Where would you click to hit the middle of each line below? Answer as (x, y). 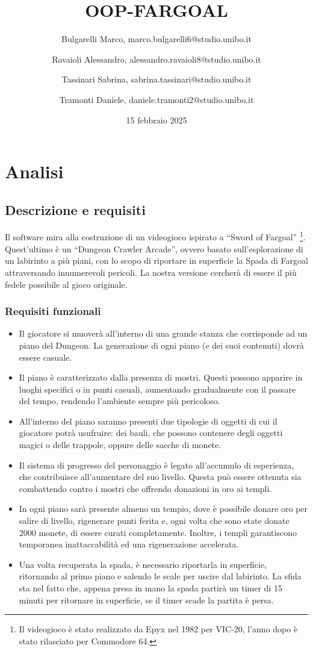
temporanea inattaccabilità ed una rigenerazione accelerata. (129, 544)
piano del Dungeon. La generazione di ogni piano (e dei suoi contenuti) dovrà (161, 345)
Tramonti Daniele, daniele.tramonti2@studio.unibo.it (156, 99)
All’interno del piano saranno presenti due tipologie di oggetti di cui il (148, 421)
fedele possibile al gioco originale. (66, 284)
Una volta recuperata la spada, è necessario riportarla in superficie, (143, 564)
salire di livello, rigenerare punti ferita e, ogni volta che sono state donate (154, 521)
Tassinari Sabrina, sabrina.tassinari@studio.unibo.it (156, 79)
